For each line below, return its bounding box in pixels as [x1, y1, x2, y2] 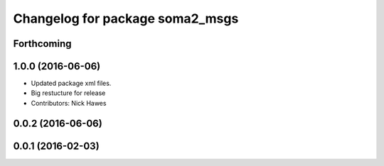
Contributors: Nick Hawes [31, 99, 107, 107]
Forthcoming [13, 38, 72, 50]
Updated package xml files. [31, 79, 112, 88]
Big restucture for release [31, 89, 106, 97]
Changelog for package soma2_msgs [13, 11, 239, 26]
